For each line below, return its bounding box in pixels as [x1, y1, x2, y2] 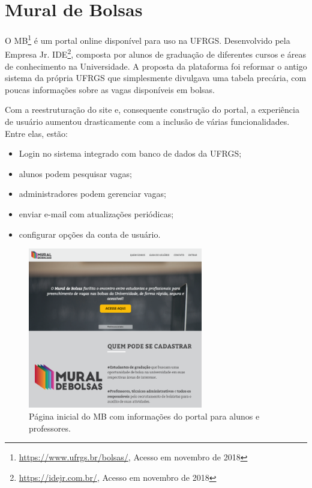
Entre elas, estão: [5, 127, 68, 139]
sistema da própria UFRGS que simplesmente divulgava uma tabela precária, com [5, 71, 307, 84]
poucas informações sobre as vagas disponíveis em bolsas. [5, 83, 215, 95]
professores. [29, 421, 71, 434]
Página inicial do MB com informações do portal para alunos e [29, 409, 260, 422]
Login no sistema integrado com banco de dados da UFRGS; [19, 147, 242, 160]
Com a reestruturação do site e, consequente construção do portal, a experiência [5, 103, 299, 116]
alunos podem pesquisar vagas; [19, 167, 132, 179]
